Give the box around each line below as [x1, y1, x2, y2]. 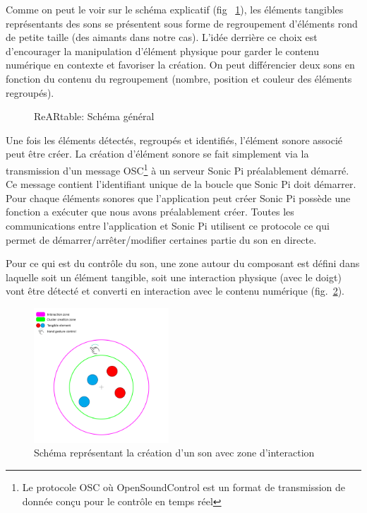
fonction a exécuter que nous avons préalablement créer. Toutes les [6, 204, 294, 219]
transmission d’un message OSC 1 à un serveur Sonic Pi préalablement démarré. [6, 160, 349, 177]
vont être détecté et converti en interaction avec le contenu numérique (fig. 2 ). [6, 283, 344, 298]
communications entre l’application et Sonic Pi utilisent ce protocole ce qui [6, 218, 330, 232]
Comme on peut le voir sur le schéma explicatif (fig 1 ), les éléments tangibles [6, 2, 344, 16]
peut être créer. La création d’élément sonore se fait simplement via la [6, 146, 309, 161]
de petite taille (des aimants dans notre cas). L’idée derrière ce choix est [6, 30, 318, 45]
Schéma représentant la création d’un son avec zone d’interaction [34, 445, 315, 460]
